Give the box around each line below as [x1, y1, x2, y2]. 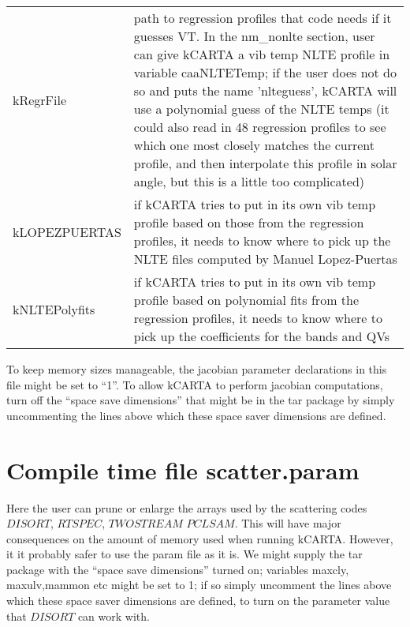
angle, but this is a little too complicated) [133, 172, 365, 190]
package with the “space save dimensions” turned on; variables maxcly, [6, 561, 349, 577]
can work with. [77, 607, 150, 624]
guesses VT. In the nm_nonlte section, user [133, 27, 375, 45]
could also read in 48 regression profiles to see [133, 118, 386, 136]
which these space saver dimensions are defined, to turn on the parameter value [6, 592, 390, 609]
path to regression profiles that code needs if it [133, 9, 392, 27]
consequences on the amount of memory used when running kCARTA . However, [6, 530, 393, 546]
